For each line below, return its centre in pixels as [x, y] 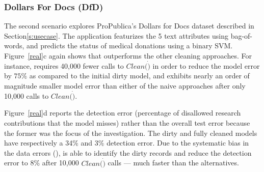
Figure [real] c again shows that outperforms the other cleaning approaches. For [128, 55]
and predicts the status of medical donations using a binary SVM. [130, 46]
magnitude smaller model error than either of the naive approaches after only [125, 85]
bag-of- [242, 35]
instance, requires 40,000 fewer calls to [64, 65]
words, [14, 46]
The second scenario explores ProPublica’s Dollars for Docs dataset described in [129, 26]
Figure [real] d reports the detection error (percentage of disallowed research [123, 113]
